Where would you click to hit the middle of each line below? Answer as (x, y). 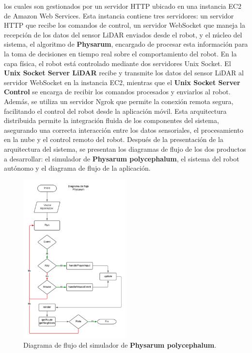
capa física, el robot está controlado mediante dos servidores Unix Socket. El (118, 63)
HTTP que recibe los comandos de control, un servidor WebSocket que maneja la (125, 25)
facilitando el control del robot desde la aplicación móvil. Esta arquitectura (115, 111)
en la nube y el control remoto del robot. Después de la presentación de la (114, 139)
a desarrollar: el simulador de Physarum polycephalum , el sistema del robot (122, 158)
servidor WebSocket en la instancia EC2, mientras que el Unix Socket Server (122, 82)
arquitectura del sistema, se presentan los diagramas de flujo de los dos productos (125, 149)
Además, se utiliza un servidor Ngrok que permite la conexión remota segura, (119, 101)
